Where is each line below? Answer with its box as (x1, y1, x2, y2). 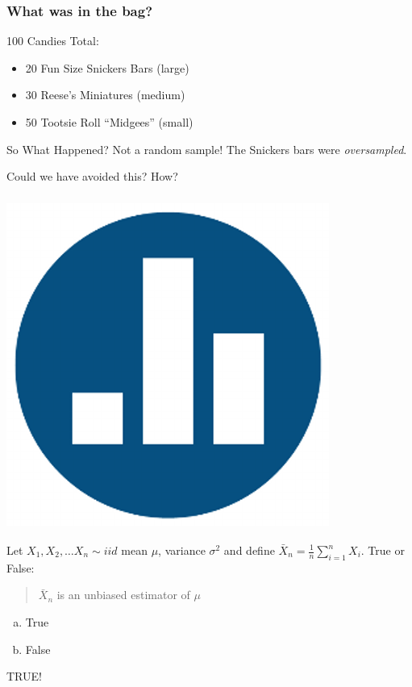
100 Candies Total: (6, 32, 99, 49)
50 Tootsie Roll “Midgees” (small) (25, 114, 194, 130)
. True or (360, 542, 405, 558)
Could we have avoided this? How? (6, 168, 178, 185)
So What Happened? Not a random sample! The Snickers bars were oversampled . (6, 140, 407, 157)
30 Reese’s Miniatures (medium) (25, 86, 185, 103)
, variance (158, 542, 206, 558)
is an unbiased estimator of (56, 586, 190, 603)
